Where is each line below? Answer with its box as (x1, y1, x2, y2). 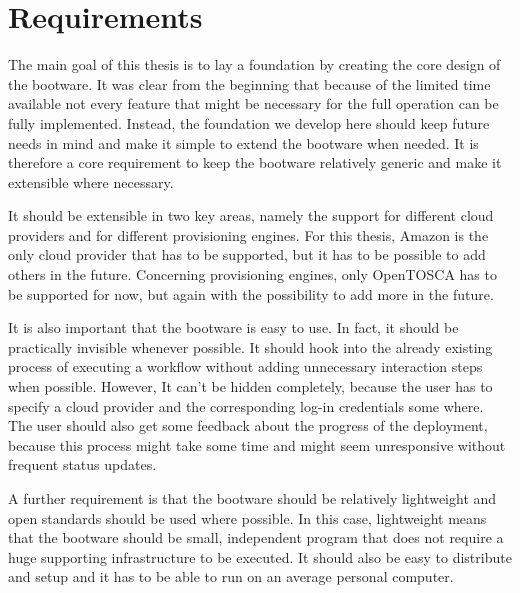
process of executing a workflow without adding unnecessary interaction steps (8, 356, 483, 377)
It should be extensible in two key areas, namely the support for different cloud (8, 205, 494, 226)
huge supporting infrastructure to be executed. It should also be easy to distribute (8, 546, 512, 567)
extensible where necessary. (8, 171, 174, 192)
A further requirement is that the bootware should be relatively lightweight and (8, 488, 497, 508)
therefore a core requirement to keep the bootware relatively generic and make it (8, 152, 502, 173)
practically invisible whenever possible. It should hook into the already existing (8, 336, 493, 357)
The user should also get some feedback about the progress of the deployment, (8, 415, 488, 436)
